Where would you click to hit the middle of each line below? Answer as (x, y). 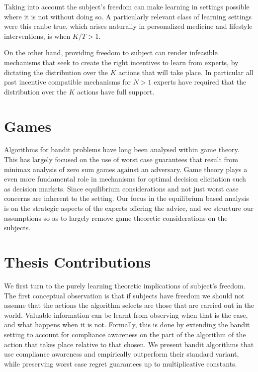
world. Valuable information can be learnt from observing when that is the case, (126, 315)
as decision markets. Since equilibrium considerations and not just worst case (121, 188)
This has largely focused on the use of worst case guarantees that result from (121, 159)
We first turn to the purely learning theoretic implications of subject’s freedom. (125, 285)
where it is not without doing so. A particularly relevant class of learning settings (128, 16)
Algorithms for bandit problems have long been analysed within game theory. (122, 149)
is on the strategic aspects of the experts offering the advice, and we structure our (129, 208)
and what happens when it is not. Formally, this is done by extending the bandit (127, 325)
